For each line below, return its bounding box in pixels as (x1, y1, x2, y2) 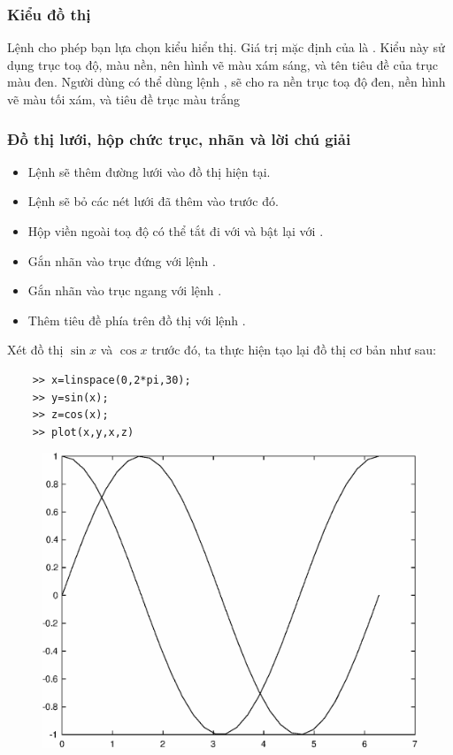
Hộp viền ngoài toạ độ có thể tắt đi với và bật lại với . (27, 222, 324, 240)
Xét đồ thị (7, 340, 64, 359)
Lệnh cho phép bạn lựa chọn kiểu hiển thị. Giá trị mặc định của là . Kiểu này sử (7, 38, 445, 57)
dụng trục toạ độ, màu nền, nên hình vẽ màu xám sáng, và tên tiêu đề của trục (7, 55, 439, 73)
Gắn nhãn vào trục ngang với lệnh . (27, 281, 222, 300)
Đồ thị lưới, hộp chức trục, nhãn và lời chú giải (7, 127, 351, 149)
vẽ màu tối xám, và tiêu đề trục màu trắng (7, 90, 240, 108)
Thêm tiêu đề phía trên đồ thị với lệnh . (27, 310, 246, 329)
